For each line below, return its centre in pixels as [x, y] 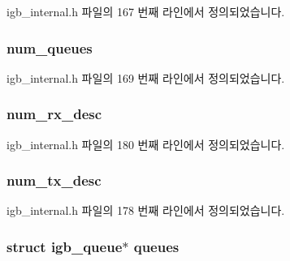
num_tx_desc [54, 180]
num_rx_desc [54, 114]
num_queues [50, 47]
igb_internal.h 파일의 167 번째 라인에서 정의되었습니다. [146, 11]
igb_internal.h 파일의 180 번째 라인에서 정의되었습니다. [146, 144]
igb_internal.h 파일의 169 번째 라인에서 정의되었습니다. [146, 77]
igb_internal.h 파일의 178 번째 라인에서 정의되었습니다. [146, 210]
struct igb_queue [65, 246]
